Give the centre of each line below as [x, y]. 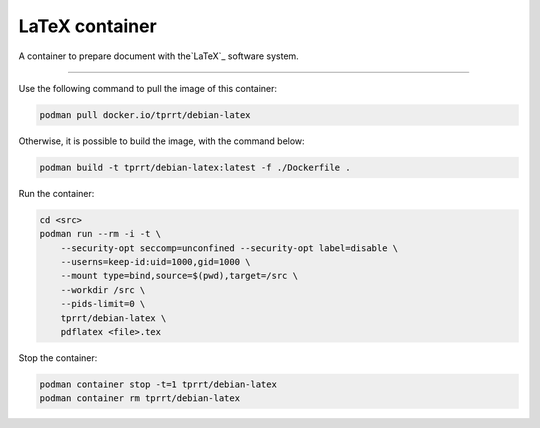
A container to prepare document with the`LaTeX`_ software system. [158, 56]
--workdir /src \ [103, 289]
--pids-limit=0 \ [103, 304]
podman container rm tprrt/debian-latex [139, 398]
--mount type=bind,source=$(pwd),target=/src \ [179, 276]
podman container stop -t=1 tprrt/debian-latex [158, 384]
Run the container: [56, 193]
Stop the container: [58, 357]
